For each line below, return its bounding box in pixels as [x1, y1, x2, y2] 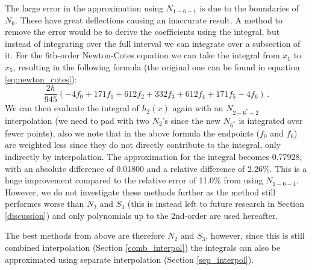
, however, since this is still [205, 229, 305, 242]
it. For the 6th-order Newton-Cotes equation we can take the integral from [5, 49, 280, 61]
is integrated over [239, 114, 303, 126]
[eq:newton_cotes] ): [5, 72, 77, 85]
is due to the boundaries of [199, 2, 299, 14]
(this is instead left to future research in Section [127, 197, 305, 210]
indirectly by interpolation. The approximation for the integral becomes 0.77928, [5, 150, 302, 162]
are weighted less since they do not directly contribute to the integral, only [5, 138, 281, 151]
